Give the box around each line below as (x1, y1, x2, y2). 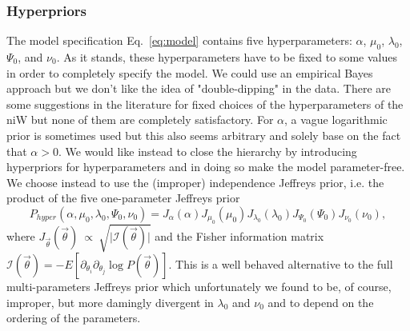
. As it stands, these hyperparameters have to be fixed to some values (56, 49, 397, 66)
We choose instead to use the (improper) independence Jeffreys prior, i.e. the (6, 173, 384, 190)
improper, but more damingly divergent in (6, 293, 214, 310)
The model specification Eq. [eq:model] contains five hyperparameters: (6, 32, 352, 49)
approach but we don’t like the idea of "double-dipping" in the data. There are (6, 80, 392, 97)
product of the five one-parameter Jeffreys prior (6, 189, 240, 206)
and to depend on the (267, 293, 374, 310)
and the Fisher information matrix (155, 228, 324, 245)
